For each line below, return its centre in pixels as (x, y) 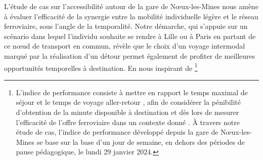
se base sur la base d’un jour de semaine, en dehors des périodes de (141, 142)
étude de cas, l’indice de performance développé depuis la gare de (117, 132)
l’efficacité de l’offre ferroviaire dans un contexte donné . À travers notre (128, 122)
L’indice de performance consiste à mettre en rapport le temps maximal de (132, 92)
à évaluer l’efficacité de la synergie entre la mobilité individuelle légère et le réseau (131, 16)
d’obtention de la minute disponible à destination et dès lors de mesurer (127, 112)
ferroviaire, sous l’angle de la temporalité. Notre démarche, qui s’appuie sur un (126, 26)
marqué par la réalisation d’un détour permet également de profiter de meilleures (130, 55)
